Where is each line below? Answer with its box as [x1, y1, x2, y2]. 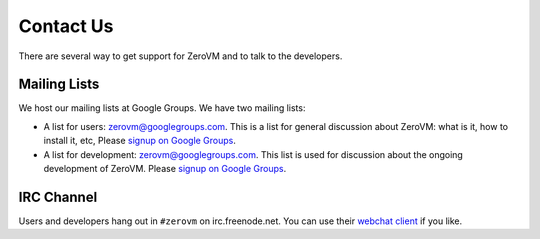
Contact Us [18, 15, 114, 37]
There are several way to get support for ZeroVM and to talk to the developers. [18, 50, 343, 62]
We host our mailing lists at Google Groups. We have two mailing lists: [18, 102, 306, 114]
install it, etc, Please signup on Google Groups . [43, 135, 237, 147]
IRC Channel [18, 188, 98, 205]
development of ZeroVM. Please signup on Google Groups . [43, 163, 287, 175]
